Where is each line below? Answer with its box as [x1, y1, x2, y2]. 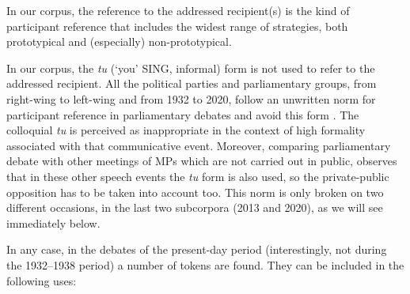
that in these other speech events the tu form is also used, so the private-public [6, 168, 389, 184]
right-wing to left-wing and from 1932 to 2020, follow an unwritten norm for [6, 90, 376, 107]
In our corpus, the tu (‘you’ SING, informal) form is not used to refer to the [6, 59, 375, 76]
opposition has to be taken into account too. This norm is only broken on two [6, 183, 384, 200]
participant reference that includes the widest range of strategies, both [6, 17, 348, 34]
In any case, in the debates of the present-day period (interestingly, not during [6, 241, 387, 258]
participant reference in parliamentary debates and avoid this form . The [6, 106, 359, 122]
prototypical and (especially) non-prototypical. [6, 33, 232, 50]
